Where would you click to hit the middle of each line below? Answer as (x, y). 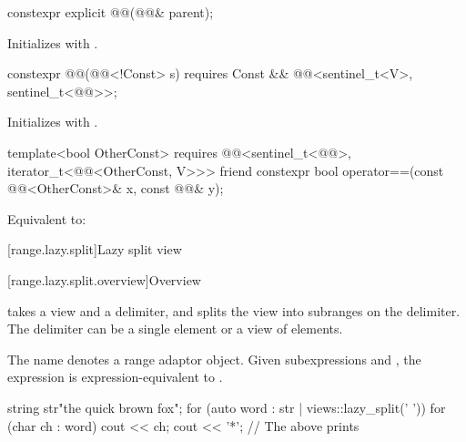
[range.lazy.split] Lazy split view (95, 249)
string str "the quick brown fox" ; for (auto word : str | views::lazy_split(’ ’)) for (227, 407)
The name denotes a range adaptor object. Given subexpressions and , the (214, 359)
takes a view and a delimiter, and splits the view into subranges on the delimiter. (234, 310)
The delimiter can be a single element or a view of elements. (175, 329)
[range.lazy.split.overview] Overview (104, 279)
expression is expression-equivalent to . (115, 377)
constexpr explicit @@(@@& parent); (111, 12)
